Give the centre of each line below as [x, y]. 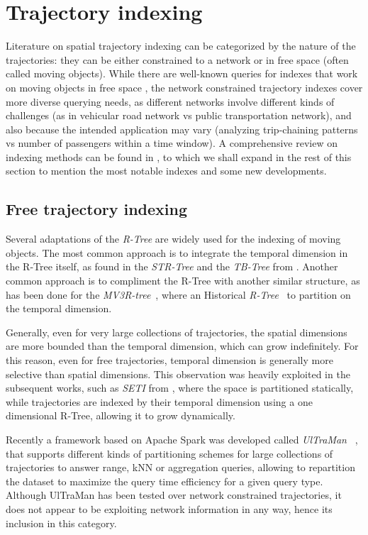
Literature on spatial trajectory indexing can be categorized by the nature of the [181, 46]
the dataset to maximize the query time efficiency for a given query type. [165, 481]
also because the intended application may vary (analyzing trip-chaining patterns [182, 129]
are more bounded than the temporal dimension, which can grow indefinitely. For [182, 346]
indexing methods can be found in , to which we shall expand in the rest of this [179, 156]
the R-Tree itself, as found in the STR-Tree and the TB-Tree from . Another [172, 266]
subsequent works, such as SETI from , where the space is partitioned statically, [180, 388]
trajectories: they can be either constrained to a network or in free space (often [177, 59]
